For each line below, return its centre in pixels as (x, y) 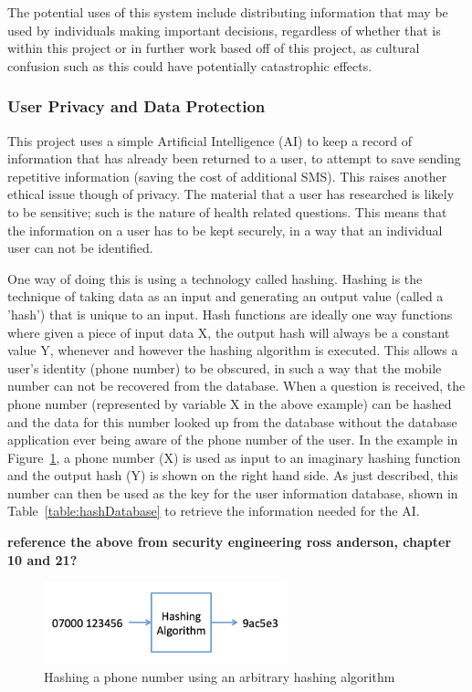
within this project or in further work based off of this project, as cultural (214, 48)
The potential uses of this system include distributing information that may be (228, 12)
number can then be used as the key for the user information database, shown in (233, 493)
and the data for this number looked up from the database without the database (232, 421)
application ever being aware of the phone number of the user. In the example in (233, 440)
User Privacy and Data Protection (136, 106)
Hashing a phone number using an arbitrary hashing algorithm (220, 676)
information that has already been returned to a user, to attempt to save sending (234, 158)
